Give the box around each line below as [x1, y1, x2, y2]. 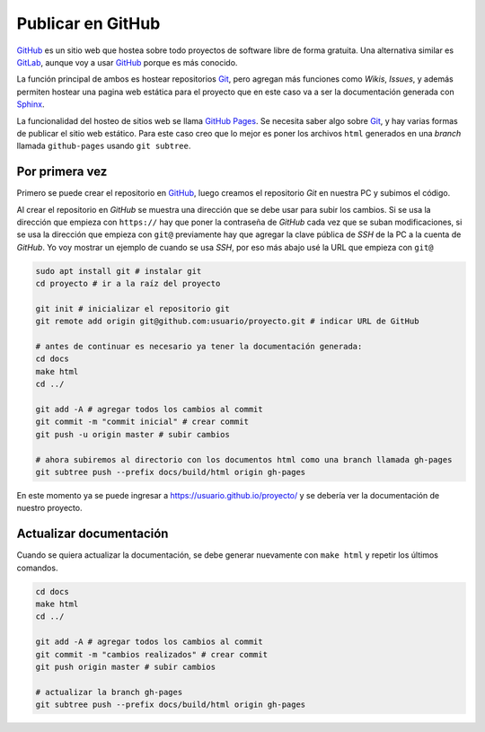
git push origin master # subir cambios [35, 661, 216, 672]
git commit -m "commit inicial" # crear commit [35, 417, 249, 427]
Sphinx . [16, 99, 45, 110]
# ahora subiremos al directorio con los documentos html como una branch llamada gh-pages [35, 454, 453, 464]
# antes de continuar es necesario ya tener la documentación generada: [35, 341, 363, 352]
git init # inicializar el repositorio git [35, 304, 231, 313]
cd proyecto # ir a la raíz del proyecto [35, 278, 221, 289]
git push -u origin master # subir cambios [35, 429, 231, 439]
